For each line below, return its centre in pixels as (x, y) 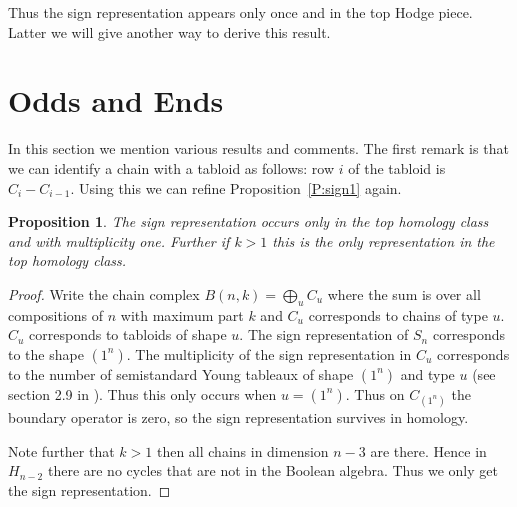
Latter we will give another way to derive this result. (169, 31)
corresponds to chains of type (398, 314)
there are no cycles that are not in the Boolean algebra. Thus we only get (272, 470)
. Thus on (375, 393)
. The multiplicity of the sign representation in (269, 353)
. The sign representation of (324, 334)
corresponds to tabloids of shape (128, 334)
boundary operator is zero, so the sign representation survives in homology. (238, 417)
